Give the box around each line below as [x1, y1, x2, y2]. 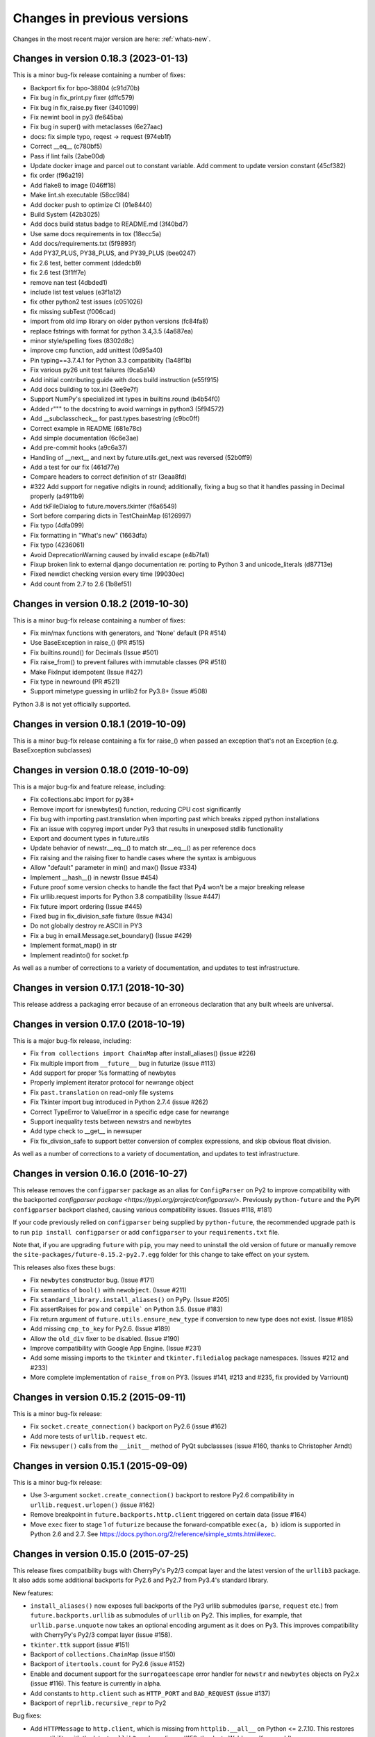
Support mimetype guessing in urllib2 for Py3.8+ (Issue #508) [30, 687, 208, 695]
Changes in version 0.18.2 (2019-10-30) [12, 598, 189, 609]
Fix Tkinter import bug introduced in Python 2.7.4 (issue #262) [30, 1098, 208, 1106]
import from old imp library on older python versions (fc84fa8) [30, 317, 208, 326]
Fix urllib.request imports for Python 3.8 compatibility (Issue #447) [30, 893, 221, 901]
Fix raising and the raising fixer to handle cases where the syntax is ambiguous [30, 853, 256, 862]
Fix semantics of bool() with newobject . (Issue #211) [30, 1285, 187, 1294]
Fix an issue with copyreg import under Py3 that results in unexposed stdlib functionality [30, 824, 283, 833]
